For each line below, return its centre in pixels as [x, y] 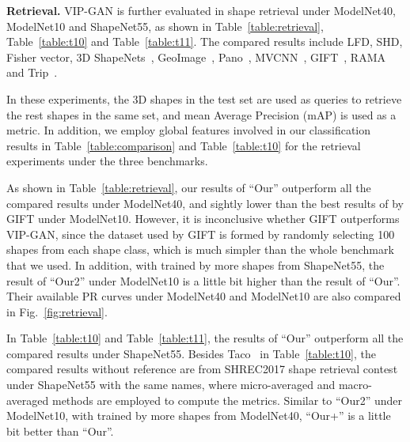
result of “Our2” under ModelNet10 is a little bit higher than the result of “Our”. [203, 280]
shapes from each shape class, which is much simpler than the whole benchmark [200, 249]
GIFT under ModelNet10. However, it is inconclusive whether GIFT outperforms [203, 219]
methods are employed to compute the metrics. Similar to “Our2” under [227, 400]
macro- [355, 385]
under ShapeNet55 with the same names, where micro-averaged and [171, 385]
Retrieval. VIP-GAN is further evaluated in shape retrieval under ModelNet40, [201, 10]
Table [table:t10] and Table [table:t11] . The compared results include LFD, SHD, [205, 42]
